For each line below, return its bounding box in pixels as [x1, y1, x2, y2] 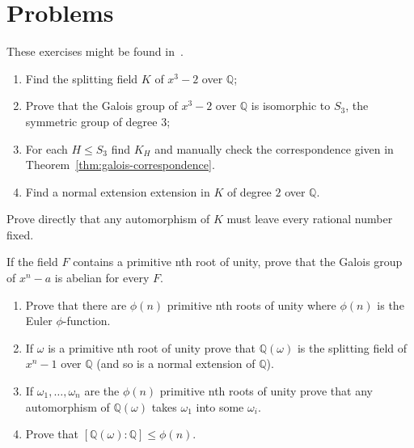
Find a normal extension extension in [25, 183, 210, 200]
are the [84, 382, 120, 399]
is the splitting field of [297, 339, 408, 356]
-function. [62, 312, 111, 329]
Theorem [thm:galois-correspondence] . [25, 156, 215, 173]
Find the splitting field [25, 70, 138, 87]
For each [25, 140, 68, 157]
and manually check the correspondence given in [154, 140, 394, 157]
